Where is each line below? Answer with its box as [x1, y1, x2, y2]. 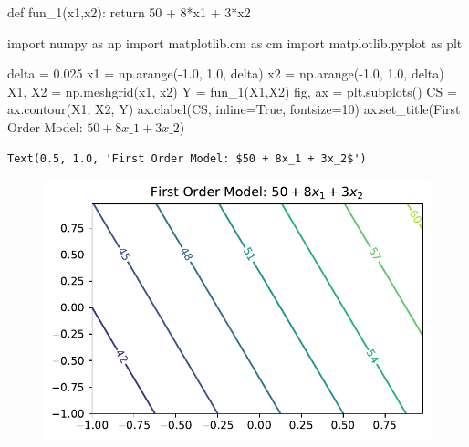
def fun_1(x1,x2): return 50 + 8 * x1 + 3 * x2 [7, 3, 251, 21]
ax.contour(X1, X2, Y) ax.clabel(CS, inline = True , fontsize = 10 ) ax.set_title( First [7, 99, 461, 119]
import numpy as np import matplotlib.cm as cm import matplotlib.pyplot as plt [7, 33, 463, 52]
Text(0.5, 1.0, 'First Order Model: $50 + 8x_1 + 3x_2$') [7, 151, 367, 165]
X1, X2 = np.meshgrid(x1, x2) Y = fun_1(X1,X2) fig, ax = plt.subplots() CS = [7, 81, 457, 100]
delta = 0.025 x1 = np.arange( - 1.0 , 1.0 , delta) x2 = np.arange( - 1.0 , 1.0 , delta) [7, 64, 444, 83]
